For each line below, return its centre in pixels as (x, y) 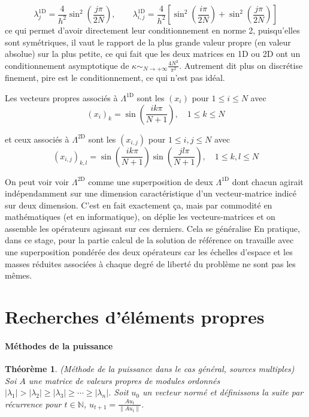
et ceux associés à (37, 139)
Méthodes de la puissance (59, 345)
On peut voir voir (37, 181)
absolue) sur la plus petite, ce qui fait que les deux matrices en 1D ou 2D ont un (153, 54)
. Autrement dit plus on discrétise (241, 65)
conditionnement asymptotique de (67, 65)
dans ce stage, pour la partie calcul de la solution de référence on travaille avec (149, 240)
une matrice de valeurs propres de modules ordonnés (124, 380)
